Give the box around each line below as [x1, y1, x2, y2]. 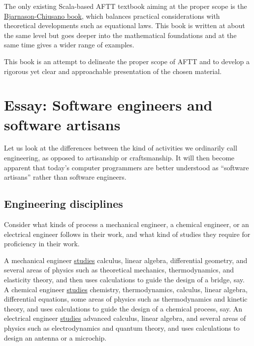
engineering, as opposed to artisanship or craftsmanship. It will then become [4, 153, 235, 163]
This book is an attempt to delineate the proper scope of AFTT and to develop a [4, 56, 250, 66]
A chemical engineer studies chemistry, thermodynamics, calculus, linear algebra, [4, 284, 248, 294]
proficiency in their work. [4, 238, 80, 249]
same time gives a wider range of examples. [4, 39, 134, 50]
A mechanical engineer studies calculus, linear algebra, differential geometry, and [4, 255, 248, 265]
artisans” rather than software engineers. [4, 172, 127, 182]
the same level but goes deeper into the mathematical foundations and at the [4, 30, 237, 40]
